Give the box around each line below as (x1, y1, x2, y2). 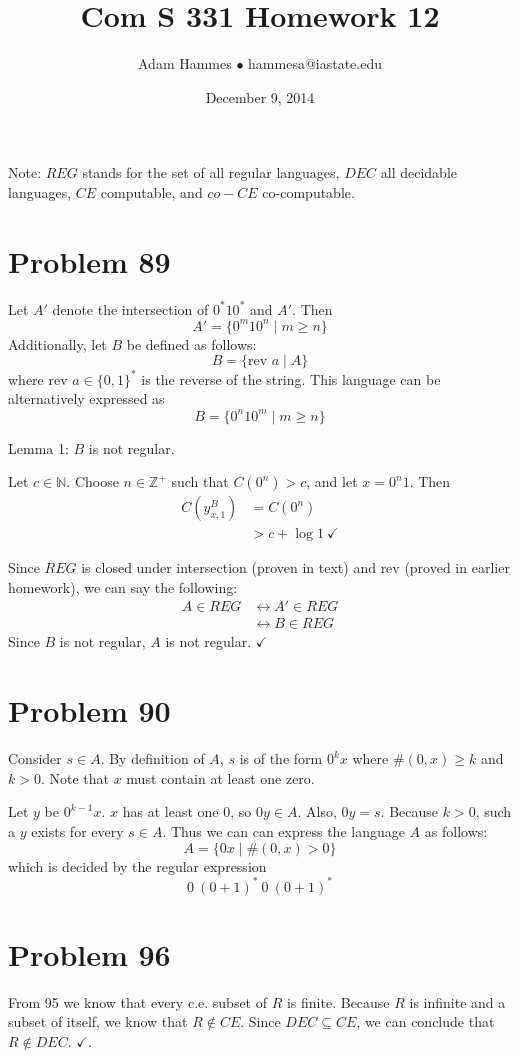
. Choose (66, 471, 119, 492)
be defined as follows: (126, 333, 257, 354)
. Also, (297, 801, 337, 822)
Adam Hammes (137, 53, 232, 74)
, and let (306, 471, 358, 492)
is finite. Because (286, 991, 390, 1012)
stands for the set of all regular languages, (82, 162, 340, 183)
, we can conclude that (356, 1011, 495, 1032)
